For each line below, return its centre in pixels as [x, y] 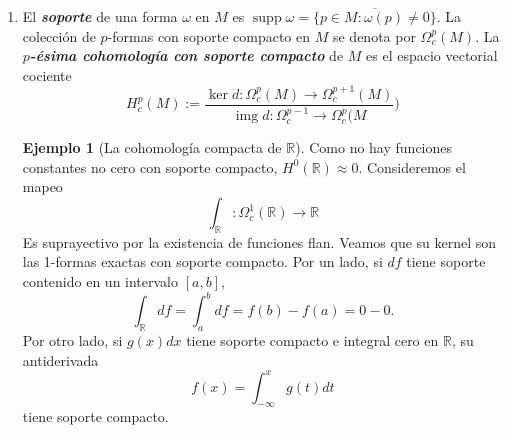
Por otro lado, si [72, 339]
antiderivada [60, 359]
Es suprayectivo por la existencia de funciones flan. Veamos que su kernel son [259, 241]
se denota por [374, 35]
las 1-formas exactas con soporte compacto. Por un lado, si [202, 261]
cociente [47, 74]
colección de [59, 35]
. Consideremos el [412, 166]
